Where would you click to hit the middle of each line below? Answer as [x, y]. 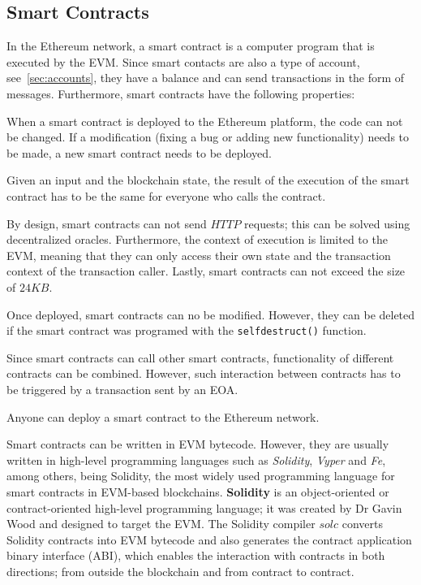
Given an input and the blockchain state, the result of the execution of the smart [208, 180]
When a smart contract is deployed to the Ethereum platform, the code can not [205, 121]
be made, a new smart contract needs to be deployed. [139, 152]
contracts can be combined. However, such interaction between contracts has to [204, 373]
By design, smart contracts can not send [107, 223]
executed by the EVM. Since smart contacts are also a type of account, [183, 61]
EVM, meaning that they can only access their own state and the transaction [199, 255]
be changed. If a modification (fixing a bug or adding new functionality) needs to [208, 137]
